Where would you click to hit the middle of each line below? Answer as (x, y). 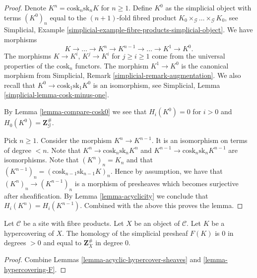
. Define (140, 7)
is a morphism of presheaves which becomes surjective (157, 183)
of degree (18, 150)
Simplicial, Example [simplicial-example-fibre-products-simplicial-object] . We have (128, 30)
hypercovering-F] (30, 269)
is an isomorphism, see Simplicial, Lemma (157, 85)
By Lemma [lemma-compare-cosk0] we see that (75, 111)
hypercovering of (29, 233)
